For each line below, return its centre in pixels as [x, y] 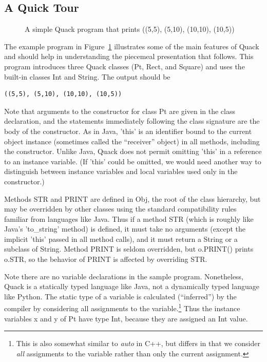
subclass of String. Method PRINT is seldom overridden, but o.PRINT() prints [129, 249]
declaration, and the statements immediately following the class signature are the [132, 121]
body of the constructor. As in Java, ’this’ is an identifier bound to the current [128, 131]
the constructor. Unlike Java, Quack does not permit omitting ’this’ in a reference [133, 151]
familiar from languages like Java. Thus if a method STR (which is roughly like [129, 218]
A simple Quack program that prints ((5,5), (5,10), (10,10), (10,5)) [130, 29]
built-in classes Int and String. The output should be [87, 76]
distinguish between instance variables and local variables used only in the [121, 171]
